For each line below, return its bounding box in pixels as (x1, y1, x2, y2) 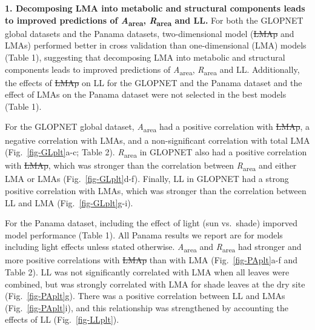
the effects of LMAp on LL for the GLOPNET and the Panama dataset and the (5, 76, 302, 89)
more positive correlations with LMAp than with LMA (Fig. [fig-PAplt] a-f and (5, 254, 297, 266)
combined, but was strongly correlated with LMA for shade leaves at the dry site (5, 277, 305, 290)
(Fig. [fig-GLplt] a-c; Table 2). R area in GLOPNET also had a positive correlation (5, 146, 307, 160)
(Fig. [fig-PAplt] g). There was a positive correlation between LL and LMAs (5, 289, 285, 302)
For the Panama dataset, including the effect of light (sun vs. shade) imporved (5, 217, 298, 229)
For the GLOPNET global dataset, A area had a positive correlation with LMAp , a (5, 120, 310, 135)
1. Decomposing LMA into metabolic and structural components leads (5, 2, 305, 14)
